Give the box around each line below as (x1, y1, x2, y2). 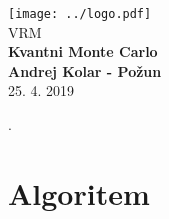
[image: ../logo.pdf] (8, 7, 152, 21)
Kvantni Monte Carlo (8, 41, 158, 62)
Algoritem (8, 172, 150, 213)
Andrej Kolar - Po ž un (8, 60, 162, 81)
